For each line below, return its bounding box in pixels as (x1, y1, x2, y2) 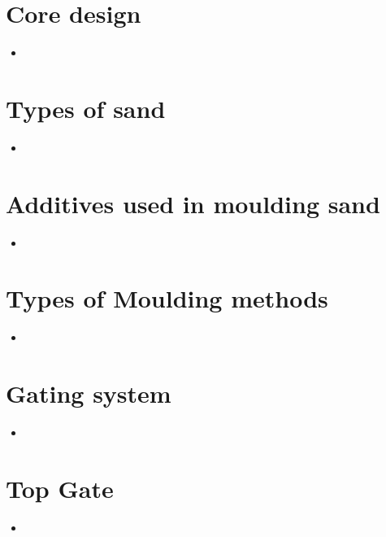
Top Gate (6, 471, 114, 504)
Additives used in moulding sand (6, 186, 380, 220)
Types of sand (6, 91, 166, 124)
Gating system (6, 377, 171, 410)
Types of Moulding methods (6, 282, 328, 315)
